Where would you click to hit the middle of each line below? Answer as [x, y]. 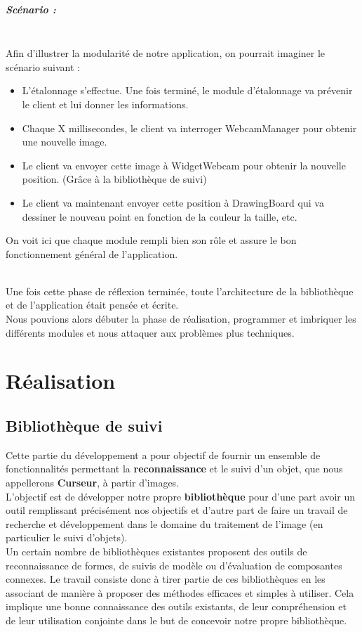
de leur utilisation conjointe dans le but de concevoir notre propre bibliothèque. [176, 620]
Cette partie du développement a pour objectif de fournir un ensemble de [163, 454]
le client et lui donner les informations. [105, 104]
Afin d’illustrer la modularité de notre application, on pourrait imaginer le [166, 53]
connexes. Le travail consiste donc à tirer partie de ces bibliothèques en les [166, 579]
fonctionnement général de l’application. [92, 253]
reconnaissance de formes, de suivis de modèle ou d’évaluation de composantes [174, 565]
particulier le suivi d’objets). [67, 537]
